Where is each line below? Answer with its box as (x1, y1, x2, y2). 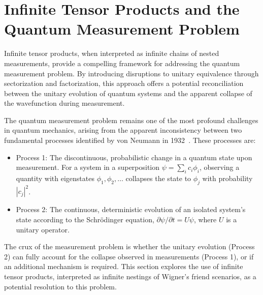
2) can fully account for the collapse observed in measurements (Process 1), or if (4, 251, 254, 261)
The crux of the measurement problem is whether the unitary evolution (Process (4, 241, 255, 252)
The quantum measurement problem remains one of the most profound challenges (4, 114, 258, 125)
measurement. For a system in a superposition (16, 162, 160, 172)
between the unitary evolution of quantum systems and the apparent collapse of (4, 87, 252, 98)
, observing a (199, 162, 240, 172)
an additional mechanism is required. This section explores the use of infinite (4, 261, 243, 272)
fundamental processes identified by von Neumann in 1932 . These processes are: (4, 135, 256, 145)
